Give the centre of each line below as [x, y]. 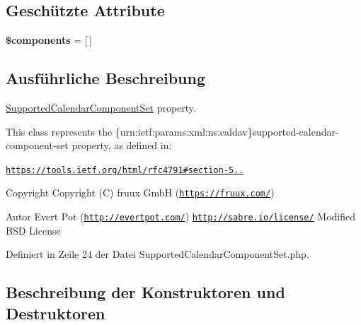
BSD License [33, 230]
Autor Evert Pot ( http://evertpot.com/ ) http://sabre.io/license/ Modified [181, 217]
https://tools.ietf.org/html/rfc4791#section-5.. [125, 170]
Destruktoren [56, 313]
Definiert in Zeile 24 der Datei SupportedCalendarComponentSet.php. [157, 254]
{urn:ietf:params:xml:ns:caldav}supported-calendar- [227, 131]
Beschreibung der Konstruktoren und [145, 292]
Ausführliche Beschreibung [105, 78]
